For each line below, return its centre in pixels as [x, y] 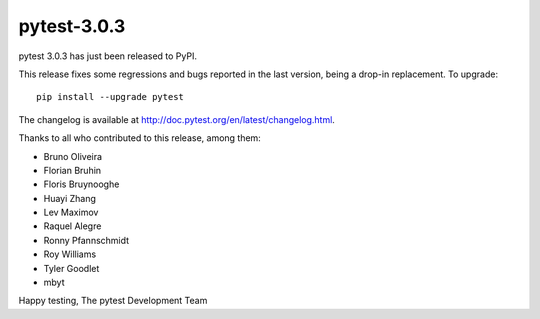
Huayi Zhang [70, 198]
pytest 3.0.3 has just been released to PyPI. [107, 56]
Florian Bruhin [72, 170]
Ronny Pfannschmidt [86, 240]
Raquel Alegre [72, 226]
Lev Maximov [71, 212]
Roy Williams [70, 254]
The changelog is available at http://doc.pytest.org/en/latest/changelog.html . [176, 119]
